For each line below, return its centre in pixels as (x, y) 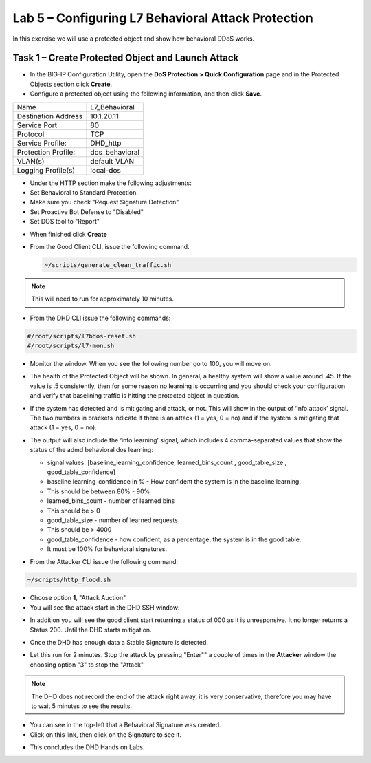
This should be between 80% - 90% (99, 491)
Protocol (31, 134)
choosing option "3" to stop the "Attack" (87, 665)
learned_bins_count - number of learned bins (111, 501)
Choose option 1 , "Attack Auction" (78, 598)
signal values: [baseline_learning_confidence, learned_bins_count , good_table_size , (167, 462)
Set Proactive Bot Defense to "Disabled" (87, 212)
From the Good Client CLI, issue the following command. (110, 246)
